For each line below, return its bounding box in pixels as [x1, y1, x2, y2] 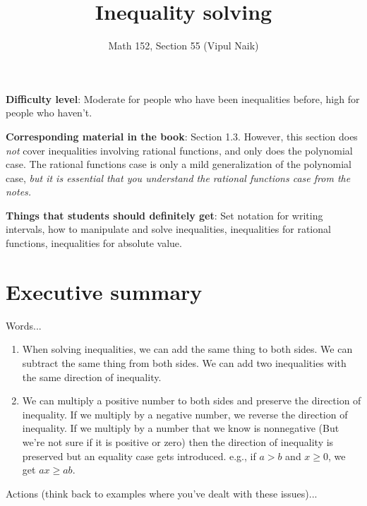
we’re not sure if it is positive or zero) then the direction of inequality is [22, 434, 334, 449]
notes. [6, 184, 32, 199]
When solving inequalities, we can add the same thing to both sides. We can [22, 342, 353, 356]
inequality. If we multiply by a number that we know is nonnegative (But [22, 421, 339, 435]
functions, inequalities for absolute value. [6, 236, 182, 251]
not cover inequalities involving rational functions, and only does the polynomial [6, 143, 353, 157]
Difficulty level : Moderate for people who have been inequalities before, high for [6, 91, 360, 106]
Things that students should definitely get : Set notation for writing [6, 207, 323, 222]
